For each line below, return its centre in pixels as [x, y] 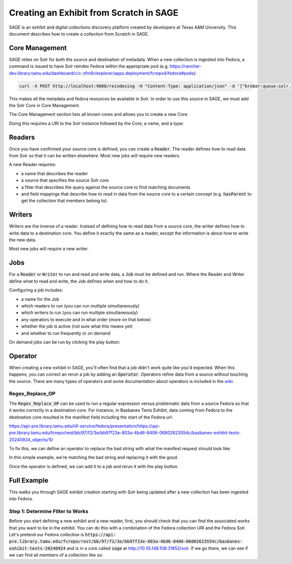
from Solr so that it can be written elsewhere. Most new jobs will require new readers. [95, 156]
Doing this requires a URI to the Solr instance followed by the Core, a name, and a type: [96, 123]
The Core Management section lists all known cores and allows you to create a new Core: [99, 114]
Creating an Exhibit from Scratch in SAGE [94, 13]
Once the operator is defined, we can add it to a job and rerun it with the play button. [94, 466]
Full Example [29, 480]
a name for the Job [40, 299]
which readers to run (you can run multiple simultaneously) [80, 306]
